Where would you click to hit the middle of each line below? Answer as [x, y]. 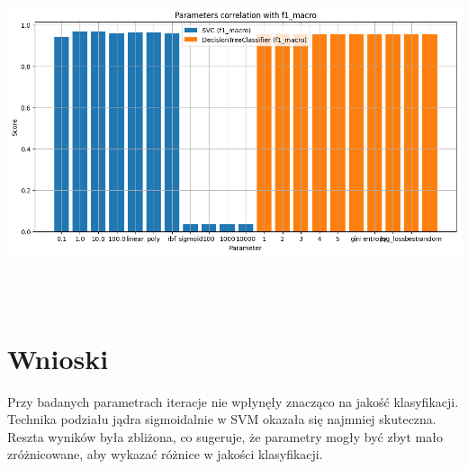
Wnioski [58, 358]
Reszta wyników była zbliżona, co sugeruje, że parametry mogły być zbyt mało [225, 436]
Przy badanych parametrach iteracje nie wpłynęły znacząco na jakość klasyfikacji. [233, 401]
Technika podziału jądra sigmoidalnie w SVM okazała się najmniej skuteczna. [222, 419]
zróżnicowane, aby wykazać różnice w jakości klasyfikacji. [165, 454]
